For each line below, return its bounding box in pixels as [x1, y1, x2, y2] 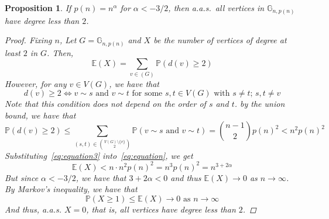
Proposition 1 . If [5, 2, 71, 13]
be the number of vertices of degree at [153, 34, 287, 46]
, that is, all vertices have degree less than [86, 203, 236, 215]
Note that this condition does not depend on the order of [5, 98, 206, 110]
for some [132, 89, 163, 98]
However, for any [5, 77, 67, 89]
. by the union [234, 98, 285, 110]
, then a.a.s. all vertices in [168, 2, 265, 13]
